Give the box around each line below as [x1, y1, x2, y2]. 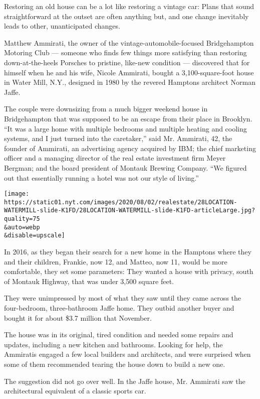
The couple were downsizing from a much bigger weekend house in [4, 103, 208, 114]
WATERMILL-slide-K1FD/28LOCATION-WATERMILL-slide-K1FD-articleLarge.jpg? [4, 207, 255, 214]
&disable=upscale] [4, 232, 65, 239]
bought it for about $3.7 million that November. [4, 312, 152, 323]
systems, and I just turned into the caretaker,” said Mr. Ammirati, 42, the [4, 133, 232, 144]
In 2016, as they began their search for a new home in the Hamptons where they [4, 246, 251, 257]
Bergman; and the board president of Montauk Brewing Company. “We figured [4, 162, 247, 173]
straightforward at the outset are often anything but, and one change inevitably [4, 11, 249, 21]
